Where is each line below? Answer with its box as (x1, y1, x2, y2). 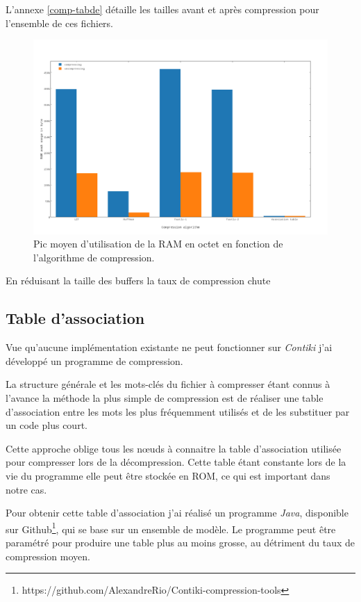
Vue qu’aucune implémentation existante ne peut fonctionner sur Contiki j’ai (6, 340, 333, 355)
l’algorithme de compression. (33, 250, 155, 264)
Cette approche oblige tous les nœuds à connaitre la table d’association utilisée (6, 441, 342, 455)
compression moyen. (6, 548, 90, 563)
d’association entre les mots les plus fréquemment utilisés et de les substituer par (6, 404, 350, 418)
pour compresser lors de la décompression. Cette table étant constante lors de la (6, 455, 346, 469)
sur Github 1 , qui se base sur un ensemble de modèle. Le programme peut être (6, 519, 336, 536)
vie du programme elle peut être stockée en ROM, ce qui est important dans (6, 469, 330, 482)
